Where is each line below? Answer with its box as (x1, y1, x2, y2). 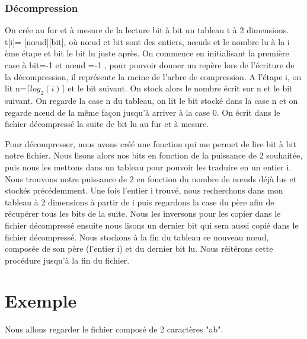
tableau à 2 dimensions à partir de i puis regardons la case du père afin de (5, 195, 274, 208)
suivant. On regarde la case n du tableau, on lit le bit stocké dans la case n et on (5, 94, 298, 106)
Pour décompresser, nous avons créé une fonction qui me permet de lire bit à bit (5, 137, 296, 150)
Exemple (5, 289, 77, 313)
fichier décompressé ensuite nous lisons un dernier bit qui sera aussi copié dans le (5, 218, 299, 231)
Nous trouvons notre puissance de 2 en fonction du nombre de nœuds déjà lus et (5, 172, 297, 185)
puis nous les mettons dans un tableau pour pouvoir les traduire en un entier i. (5, 160, 292, 173)
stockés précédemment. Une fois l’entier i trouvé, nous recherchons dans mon (5, 184, 283, 197)
